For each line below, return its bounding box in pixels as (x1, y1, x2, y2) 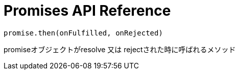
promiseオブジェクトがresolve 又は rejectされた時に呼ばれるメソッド (4, 45, 236, 54)
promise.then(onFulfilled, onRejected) (4, 28, 163, 37)
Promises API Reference (4, 2, 171, 19)
